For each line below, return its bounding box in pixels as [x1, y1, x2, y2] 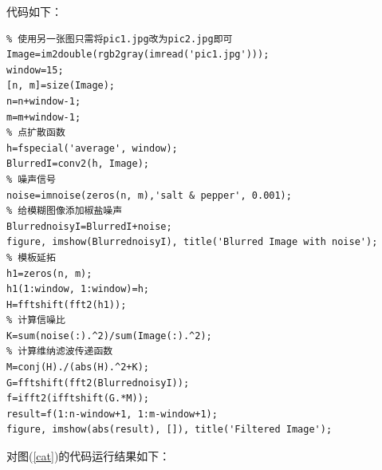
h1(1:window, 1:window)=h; [6, 283, 149, 295]
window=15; [6, 64, 64, 76]
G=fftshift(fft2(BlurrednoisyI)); [6, 377, 190, 389]
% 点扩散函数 [6, 127, 65, 139]
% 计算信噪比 [6, 314, 65, 326]
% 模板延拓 [6, 251, 56, 263]
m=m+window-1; [6, 111, 81, 123]
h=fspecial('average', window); [6, 142, 178, 154]
